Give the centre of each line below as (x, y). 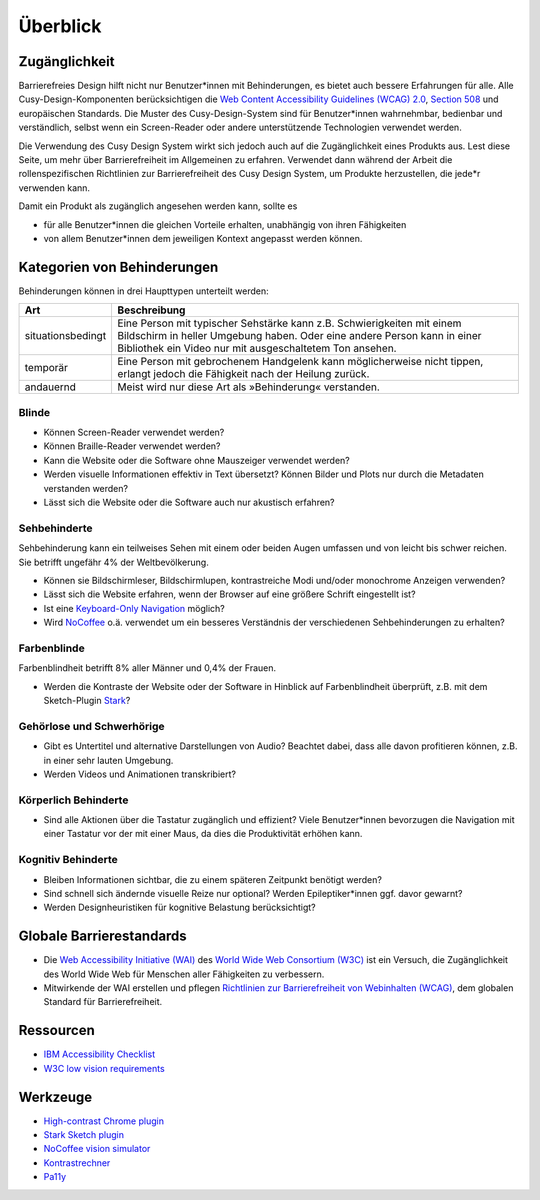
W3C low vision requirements (104, 1068)
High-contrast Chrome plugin (104, 1121)
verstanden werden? (86, 488)
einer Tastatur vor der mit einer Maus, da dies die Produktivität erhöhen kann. (203, 834)
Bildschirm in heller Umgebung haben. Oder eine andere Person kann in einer (299, 336)
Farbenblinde (51, 648)
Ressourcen (56, 1030)
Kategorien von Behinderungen (118, 266)
